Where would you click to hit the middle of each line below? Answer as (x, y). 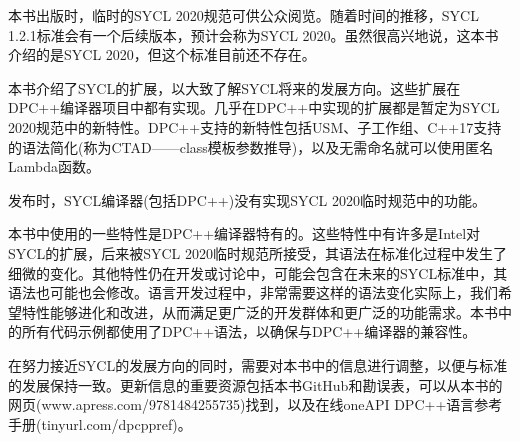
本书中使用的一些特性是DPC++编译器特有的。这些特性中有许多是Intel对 (244, 233)
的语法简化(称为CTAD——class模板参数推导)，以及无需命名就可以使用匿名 (251, 146)
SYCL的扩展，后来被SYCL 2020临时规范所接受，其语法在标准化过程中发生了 (257, 252)
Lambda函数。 (54, 166)
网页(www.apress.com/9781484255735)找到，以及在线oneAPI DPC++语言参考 (255, 404)
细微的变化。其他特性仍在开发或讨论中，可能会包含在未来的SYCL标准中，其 (258, 272)
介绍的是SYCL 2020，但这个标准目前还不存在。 (162, 54)
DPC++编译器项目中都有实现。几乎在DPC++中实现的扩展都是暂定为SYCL (254, 107)
